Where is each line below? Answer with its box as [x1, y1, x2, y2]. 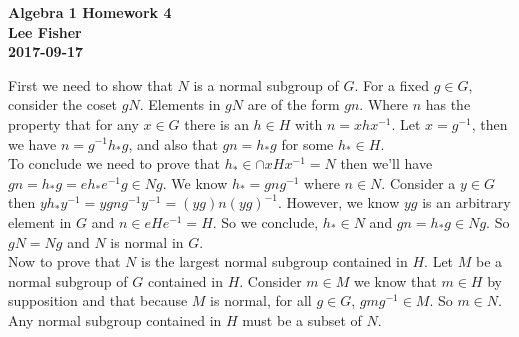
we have [8, 133, 57, 154]
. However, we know [277, 192, 400, 213]
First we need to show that [8, 74, 173, 95]
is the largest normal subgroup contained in [141, 251, 408, 272]
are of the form [247, 94, 340, 115]
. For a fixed [354, 74, 429, 95]
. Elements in [139, 94, 221, 115]
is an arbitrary [422, 192, 511, 213]
